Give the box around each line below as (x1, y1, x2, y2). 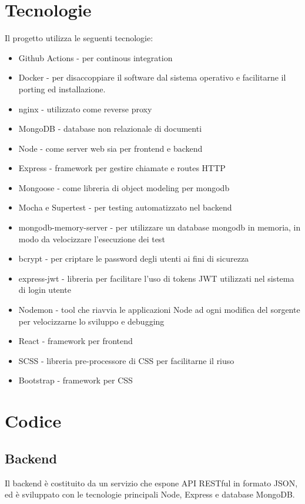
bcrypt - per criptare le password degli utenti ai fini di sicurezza (18, 252, 249, 265)
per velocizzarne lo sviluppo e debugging (18, 315, 165, 327)
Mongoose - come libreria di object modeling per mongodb (18, 181, 230, 193)
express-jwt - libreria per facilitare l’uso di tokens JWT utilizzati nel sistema (18, 272, 294, 284)
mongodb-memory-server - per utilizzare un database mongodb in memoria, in (18, 221, 301, 233)
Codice (5, 409, 62, 433)
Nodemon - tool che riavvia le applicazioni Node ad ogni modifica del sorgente (18, 303, 300, 316)
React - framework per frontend (18, 335, 133, 347)
